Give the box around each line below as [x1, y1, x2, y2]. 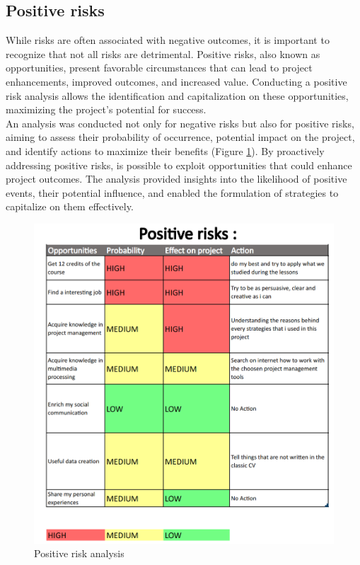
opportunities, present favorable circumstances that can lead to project [6, 60, 313, 75]
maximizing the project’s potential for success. [6, 102, 207, 117]
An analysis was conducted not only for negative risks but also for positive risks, [6, 115, 354, 130]
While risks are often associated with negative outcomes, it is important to [6, 33, 330, 47]
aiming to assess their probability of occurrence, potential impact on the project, [6, 130, 355, 144]
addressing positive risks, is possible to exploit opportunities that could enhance [6, 157, 352, 172]
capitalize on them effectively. [6, 199, 134, 214]
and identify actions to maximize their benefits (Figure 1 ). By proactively [6, 143, 325, 158]
